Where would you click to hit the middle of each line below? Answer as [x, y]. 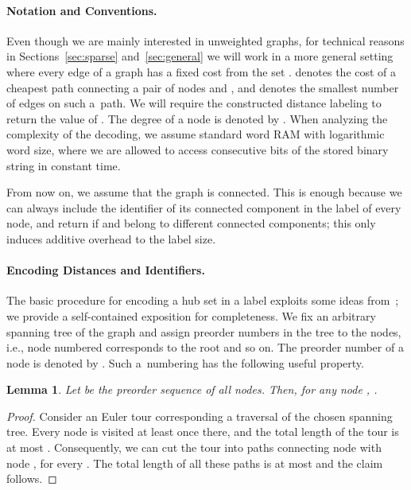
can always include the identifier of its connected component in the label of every [204, 207]
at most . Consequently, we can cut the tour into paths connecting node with [194, 447]
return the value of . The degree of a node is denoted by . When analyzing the [197, 118]
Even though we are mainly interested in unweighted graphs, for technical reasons [205, 40]
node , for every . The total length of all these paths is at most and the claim [195, 463]
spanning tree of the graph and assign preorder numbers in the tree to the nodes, [204, 331]
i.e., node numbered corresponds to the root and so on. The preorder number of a [205, 347]
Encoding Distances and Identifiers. [106, 270]
